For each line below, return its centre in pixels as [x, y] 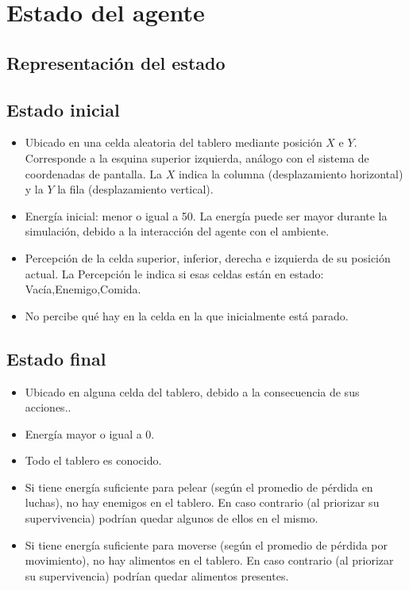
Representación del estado [116, 62]
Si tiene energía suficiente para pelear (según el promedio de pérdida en [199, 487]
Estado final [56, 358]
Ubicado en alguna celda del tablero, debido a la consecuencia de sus [192, 391]
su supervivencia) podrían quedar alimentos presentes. [157, 575]
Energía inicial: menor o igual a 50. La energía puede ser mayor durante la [206, 215]
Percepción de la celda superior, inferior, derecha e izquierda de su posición [208, 257]
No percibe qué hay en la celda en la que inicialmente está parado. [187, 315]
